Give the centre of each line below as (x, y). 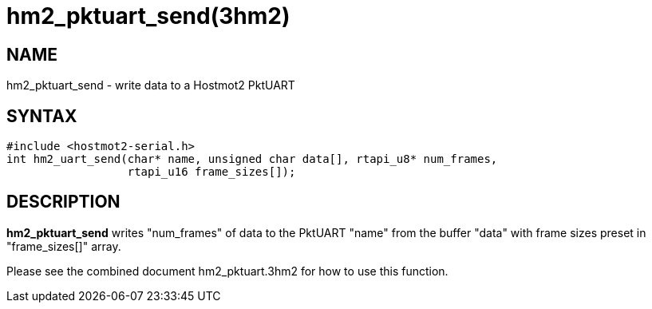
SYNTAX (42, 116)
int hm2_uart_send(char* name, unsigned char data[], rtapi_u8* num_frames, (252, 159)
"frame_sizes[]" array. (64, 246)
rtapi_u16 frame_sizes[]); (211, 172)
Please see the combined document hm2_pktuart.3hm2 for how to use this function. (227, 271)
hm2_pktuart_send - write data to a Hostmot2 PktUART (151, 85)
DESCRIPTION (63, 202)
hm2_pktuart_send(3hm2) (148, 16)
